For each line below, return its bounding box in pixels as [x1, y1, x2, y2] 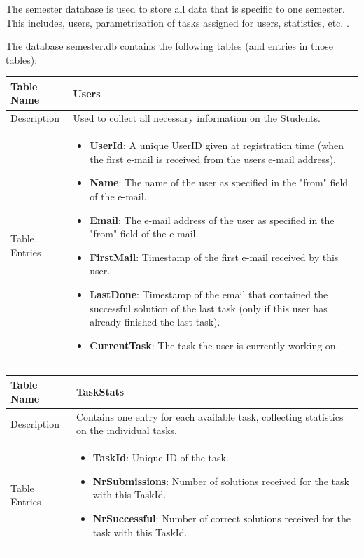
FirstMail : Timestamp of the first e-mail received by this [90, 249, 339, 264]
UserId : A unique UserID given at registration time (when [90, 138, 344, 153]
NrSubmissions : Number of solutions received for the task [92, 473, 349, 488]
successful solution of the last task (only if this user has [90, 300, 328, 315]
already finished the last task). [90, 314, 220, 329]
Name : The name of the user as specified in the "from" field [90, 175, 349, 190]
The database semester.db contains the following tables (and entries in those [6, 39, 334, 53]
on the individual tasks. [76, 423, 177, 438]
